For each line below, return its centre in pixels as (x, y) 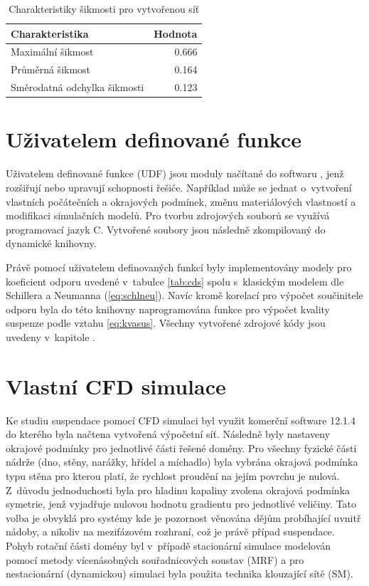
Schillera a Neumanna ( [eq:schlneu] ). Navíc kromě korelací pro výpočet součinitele (184, 295)
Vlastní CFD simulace (116, 386)
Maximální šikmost (52, 52)
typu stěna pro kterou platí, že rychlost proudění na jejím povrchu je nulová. (173, 475)
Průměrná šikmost (51, 69)
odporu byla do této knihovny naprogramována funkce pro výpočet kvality (168, 309)
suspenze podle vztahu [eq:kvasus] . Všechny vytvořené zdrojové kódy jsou (166, 323)
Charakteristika (50, 33)
